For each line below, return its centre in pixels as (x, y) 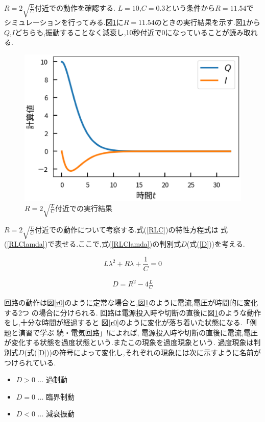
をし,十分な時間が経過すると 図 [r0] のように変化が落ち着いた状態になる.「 (127, 322)
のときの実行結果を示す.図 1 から (207, 22)
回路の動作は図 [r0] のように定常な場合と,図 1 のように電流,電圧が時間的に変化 (131, 302)
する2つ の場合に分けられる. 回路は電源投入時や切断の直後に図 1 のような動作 (133, 312)
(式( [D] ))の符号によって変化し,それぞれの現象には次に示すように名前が (142, 352)
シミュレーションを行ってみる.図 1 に (64, 22)
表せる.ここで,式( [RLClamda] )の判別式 (118, 244)
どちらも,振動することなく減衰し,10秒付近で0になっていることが (122, 32)
